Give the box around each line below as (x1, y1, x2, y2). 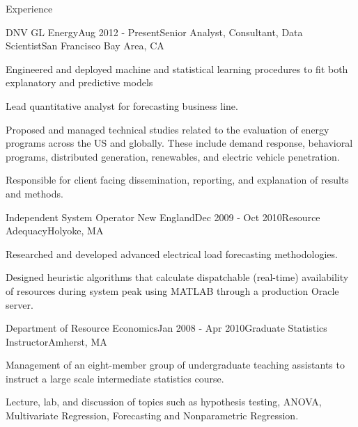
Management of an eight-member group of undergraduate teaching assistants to (6, 357, 345, 372)
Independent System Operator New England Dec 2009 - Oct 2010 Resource (6, 209, 320, 224)
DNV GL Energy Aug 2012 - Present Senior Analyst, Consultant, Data (6, 24, 303, 39)
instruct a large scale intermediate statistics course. (6, 371, 224, 385)
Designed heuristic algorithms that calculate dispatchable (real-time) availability (6, 270, 349, 284)
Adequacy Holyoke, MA (6, 223, 104, 238)
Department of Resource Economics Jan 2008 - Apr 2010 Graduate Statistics (6, 321, 327, 335)
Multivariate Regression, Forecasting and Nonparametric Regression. (6, 408, 299, 423)
